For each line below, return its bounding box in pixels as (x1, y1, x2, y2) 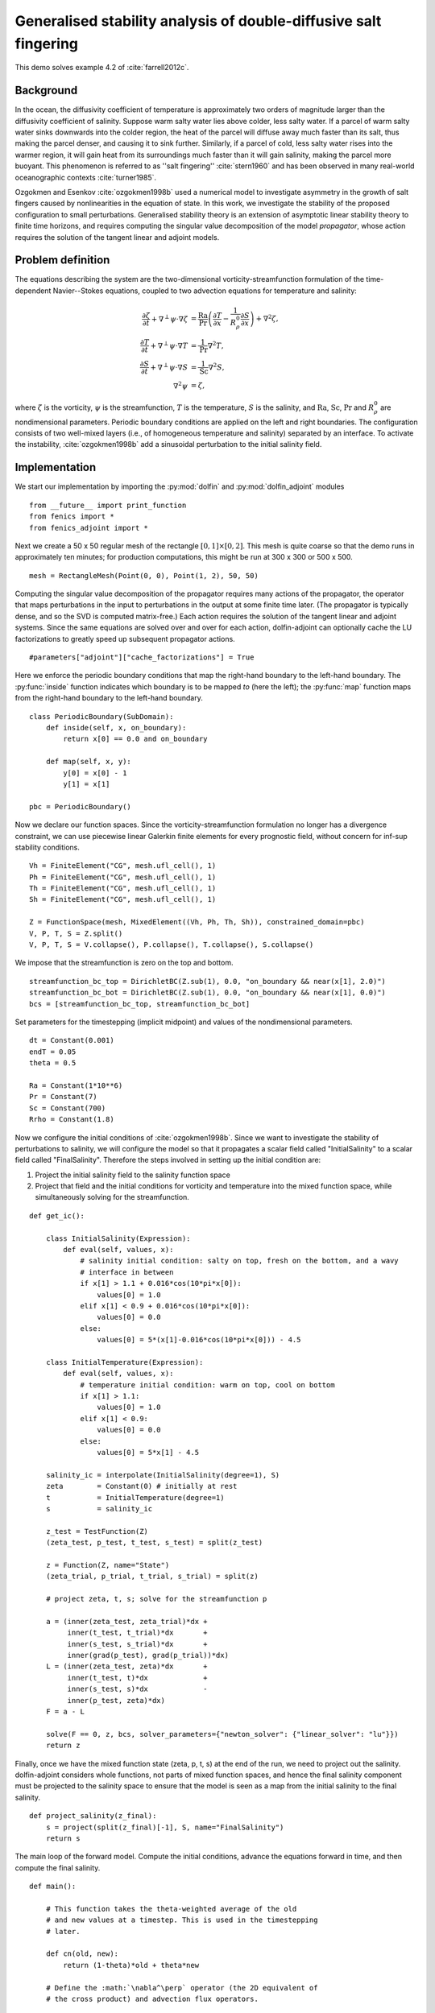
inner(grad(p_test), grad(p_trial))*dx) (67, 1651, 230, 1660)
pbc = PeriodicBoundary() (29, 802, 132, 811)
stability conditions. (14, 842, 80, 852)
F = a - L (45, 1707, 85, 1717)
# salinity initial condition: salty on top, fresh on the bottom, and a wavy (80, 1256, 399, 1266)
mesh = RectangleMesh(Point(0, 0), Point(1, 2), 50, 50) (29, 571, 259, 580)
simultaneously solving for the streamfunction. (35, 1193, 189, 1202)
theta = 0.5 (29, 1059, 77, 1068)
